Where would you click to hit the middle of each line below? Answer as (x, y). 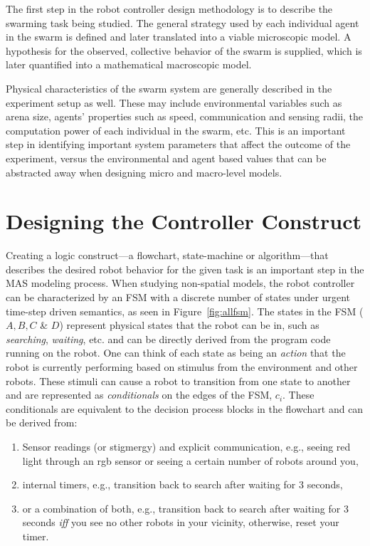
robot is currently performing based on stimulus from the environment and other (182, 367)
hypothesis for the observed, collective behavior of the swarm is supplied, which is (184, 50)
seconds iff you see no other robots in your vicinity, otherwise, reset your (181, 522)
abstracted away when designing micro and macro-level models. (144, 172)
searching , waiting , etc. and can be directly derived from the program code (168, 338)
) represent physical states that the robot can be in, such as (189, 325)
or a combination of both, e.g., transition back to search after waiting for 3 (185, 508)
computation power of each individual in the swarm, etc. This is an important (176, 130)
